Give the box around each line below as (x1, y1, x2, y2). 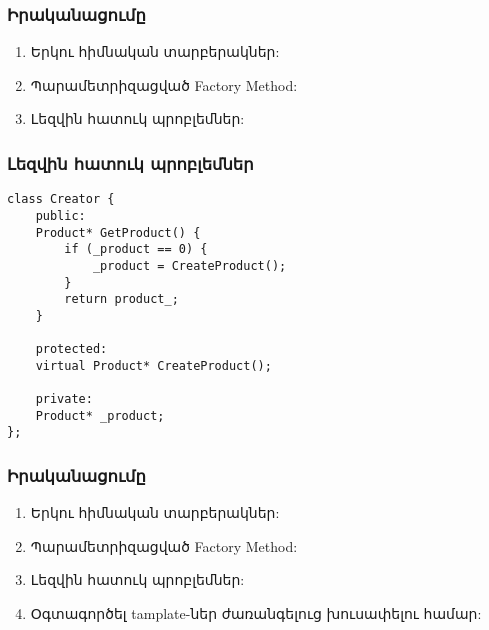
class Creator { (7, 192, 115, 207)
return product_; (64, 292, 179, 307)
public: (35, 208, 86, 223)
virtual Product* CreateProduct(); (35, 358, 272, 373)
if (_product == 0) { (64, 242, 208, 257)
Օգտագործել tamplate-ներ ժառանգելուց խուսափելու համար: (30, 603, 482, 624)
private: (35, 392, 93, 407)
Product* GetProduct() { (35, 225, 201, 240)
